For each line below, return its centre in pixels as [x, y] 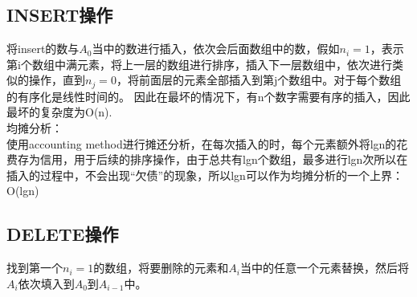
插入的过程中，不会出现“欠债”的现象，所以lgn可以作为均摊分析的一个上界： [205, 175]
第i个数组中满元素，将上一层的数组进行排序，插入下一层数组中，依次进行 [199, 64]
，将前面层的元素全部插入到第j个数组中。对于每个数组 [259, 80]
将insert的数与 [43, 49]
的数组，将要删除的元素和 [161, 268]
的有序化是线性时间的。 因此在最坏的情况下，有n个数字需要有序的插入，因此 [208, 96]
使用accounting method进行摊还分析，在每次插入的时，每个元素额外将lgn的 [202, 143]
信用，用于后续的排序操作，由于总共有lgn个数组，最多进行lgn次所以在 [224, 159]
